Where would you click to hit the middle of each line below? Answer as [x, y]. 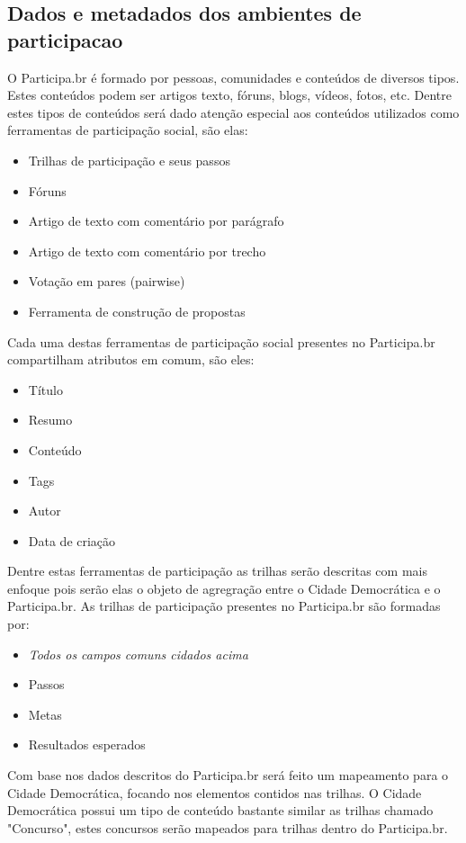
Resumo [50, 420]
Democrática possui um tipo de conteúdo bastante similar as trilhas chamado [220, 810]
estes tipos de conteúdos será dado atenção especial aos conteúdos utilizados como [233, 112]
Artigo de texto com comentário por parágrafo [156, 221]
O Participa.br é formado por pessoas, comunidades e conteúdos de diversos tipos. [233, 77]
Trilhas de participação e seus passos [129, 160]
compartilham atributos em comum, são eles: [131, 359]
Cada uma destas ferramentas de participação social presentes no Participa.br [221, 341]
